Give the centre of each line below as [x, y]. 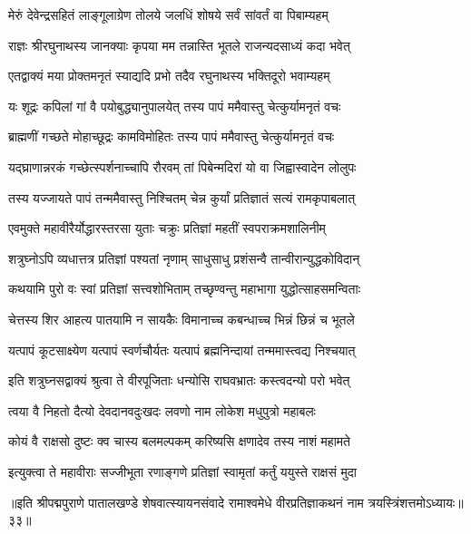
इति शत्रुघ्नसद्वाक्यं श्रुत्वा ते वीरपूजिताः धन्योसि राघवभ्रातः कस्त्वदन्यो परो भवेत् [179, 380]
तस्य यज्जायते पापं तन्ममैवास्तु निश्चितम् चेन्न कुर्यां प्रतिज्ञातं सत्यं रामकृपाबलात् [182, 197]
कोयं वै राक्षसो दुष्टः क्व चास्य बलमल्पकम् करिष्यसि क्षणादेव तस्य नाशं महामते [179, 441]
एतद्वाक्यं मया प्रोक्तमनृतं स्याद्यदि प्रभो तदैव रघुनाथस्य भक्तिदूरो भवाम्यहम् [169, 76]
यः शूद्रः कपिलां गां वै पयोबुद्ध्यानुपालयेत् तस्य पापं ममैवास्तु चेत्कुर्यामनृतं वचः [175, 106]
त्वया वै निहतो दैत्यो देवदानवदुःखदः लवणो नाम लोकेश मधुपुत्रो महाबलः [162, 410]
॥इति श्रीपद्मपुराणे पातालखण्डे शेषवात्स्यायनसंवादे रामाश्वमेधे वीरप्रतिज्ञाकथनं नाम [186, 502]
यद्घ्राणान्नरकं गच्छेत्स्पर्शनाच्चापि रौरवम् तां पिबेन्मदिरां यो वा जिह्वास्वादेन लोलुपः [182, 166]
